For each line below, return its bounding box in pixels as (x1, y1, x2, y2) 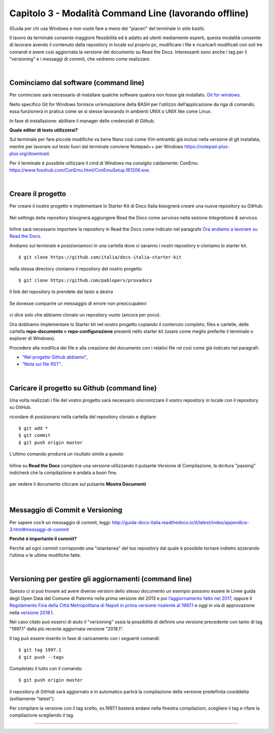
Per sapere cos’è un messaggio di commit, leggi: (9, 519, 111, 525)
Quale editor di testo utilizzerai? (9, 127, 78, 133)
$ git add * (18, 425, 48, 431)
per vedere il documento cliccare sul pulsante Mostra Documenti (9, 481, 147, 487)
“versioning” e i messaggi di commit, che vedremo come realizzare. (9, 56, 151, 62)
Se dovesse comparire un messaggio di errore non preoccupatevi (9, 300, 147, 306)
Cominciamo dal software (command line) (9, 79, 145, 87)
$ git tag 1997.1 (18, 647, 61, 653)
